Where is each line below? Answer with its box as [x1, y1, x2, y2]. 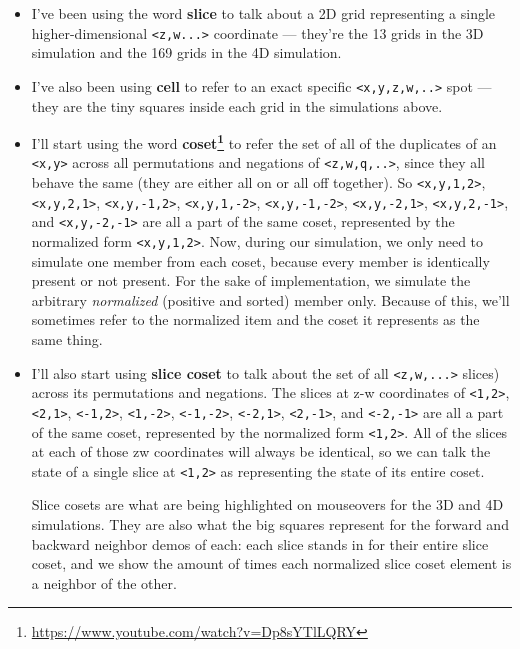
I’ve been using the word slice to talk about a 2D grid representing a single [31, 3, 496, 23]
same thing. [31, 329, 103, 349]
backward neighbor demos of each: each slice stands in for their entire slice [31, 533, 489, 554]
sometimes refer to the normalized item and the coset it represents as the [31, 309, 480, 330]
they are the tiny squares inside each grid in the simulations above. [31, 95, 443, 116]
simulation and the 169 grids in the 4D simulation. [31, 42, 342, 63]
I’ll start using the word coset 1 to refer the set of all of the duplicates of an [31, 130, 497, 153]
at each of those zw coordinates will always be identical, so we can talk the [31, 441, 491, 462]
